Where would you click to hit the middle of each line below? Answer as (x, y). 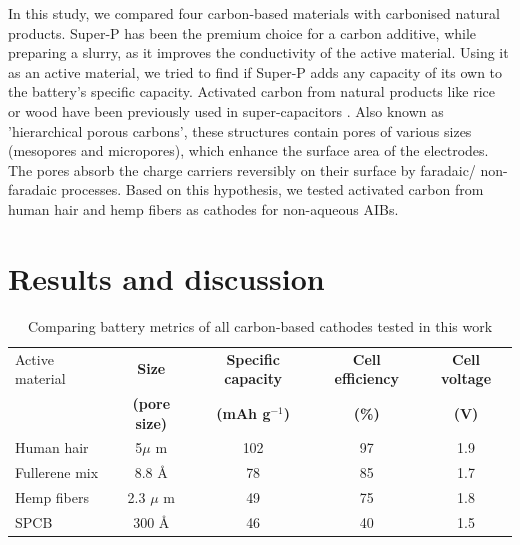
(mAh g (243, 412)
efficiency (366, 378)
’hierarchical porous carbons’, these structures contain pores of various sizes (240, 130)
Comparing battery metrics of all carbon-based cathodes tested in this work (260, 325)
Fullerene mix (57, 472)
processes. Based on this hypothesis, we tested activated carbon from (272, 189)
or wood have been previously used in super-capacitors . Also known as (226, 110)
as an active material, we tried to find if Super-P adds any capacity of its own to (255, 71)
